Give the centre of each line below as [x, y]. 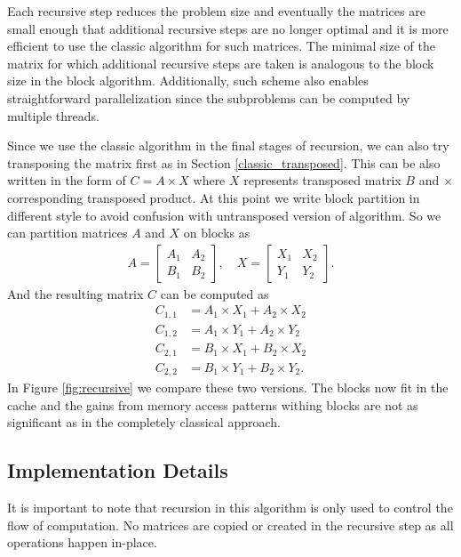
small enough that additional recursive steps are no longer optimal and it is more [228, 28]
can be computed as [215, 293]
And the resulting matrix [76, 293]
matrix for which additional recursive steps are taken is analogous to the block [221, 63]
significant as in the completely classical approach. [144, 422]
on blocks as [217, 233]
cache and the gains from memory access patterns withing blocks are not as [213, 404]
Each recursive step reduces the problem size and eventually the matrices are [216, 11]
